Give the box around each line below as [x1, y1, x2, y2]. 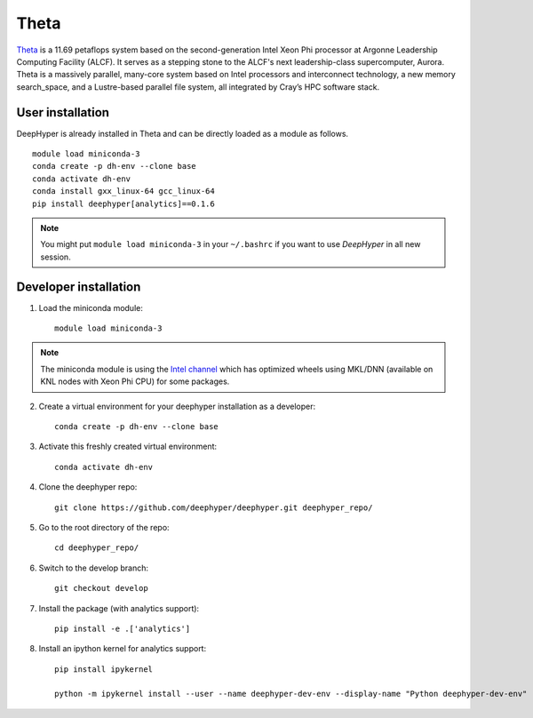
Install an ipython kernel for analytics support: [38, 643, 207, 654]
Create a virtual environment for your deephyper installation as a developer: [38, 401, 315, 411]
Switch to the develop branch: [38, 562, 149, 573]
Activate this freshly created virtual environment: [38, 441, 218, 452]
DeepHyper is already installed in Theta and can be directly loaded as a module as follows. [16, 128, 349, 139]
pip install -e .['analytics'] [54, 623, 191, 634]
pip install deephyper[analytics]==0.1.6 [32, 198, 215, 209]
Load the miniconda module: [38, 302, 144, 313]
